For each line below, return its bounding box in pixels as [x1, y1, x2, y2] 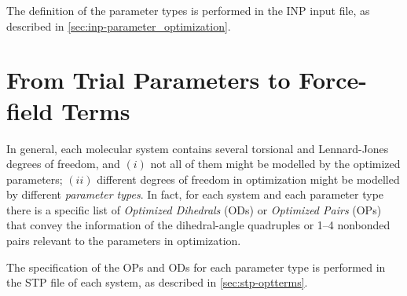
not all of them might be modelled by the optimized [150, 155, 401, 172]
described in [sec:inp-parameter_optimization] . [6, 17, 231, 34]
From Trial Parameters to [6, 64, 291, 96]
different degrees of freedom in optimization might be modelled [97, 170, 400, 187]
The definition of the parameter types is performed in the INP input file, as [6, 2, 370, 18]
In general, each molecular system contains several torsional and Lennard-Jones [6, 140, 389, 156]
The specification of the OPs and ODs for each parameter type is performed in [6, 258, 386, 275]
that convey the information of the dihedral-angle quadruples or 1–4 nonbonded [6, 217, 390, 233]
